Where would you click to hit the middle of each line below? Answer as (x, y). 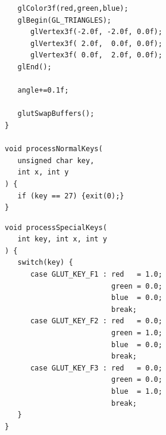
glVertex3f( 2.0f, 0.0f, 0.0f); (96, 43)
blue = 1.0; (137, 391)
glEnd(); (35, 67)
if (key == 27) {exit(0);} (71, 196)
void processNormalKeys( (54, 149)
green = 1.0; (137, 333)
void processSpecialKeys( (56, 227)
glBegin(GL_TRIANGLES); (64, 20)
